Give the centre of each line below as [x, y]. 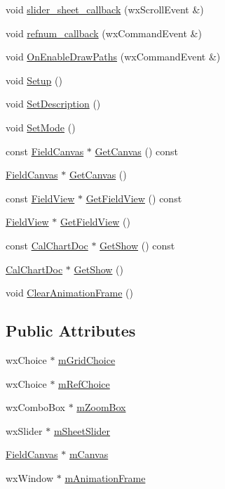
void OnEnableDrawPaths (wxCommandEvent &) [113, 57]
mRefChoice [84, 383]
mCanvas [89, 454]
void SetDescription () [53, 104]
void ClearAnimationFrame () [69, 293]
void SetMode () [41, 127]
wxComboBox [35, 407]
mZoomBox [101, 407]
